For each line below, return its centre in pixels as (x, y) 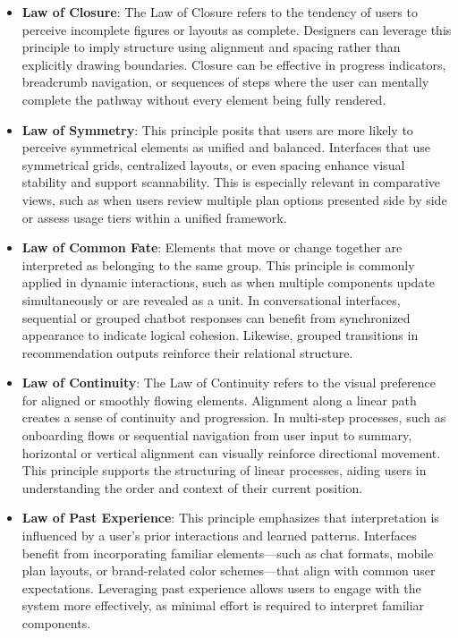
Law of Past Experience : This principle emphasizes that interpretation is (230, 518)
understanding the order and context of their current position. (192, 487)
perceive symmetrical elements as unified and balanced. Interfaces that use (226, 147)
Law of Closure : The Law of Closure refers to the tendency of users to (220, 12)
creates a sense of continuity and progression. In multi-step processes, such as (234, 417)
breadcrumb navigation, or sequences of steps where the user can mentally (225, 82)
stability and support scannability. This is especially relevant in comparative (231, 182)
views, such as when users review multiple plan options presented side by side (234, 199)
